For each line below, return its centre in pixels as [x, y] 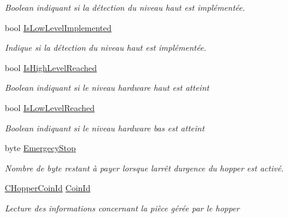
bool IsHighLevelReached [51, 67]
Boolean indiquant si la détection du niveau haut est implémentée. [125, 7]
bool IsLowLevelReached [50, 107]
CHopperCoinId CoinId [48, 188]
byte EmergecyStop [40, 148]
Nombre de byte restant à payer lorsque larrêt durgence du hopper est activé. [144, 168]
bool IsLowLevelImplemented [58, 27]
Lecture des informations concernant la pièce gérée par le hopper [122, 208]
